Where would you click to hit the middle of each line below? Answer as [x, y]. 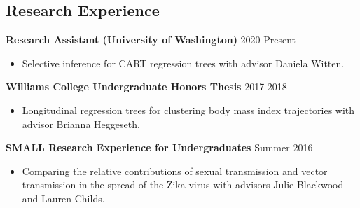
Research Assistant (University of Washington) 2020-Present [151, 40]
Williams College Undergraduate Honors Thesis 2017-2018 [146, 86]
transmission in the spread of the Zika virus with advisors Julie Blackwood [183, 185]
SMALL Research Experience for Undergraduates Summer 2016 [159, 147]
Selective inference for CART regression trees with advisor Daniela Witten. [183, 63]
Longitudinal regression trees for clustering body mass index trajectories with [188, 110]
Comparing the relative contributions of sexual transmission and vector [175, 171]
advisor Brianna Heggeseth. [81, 124]
